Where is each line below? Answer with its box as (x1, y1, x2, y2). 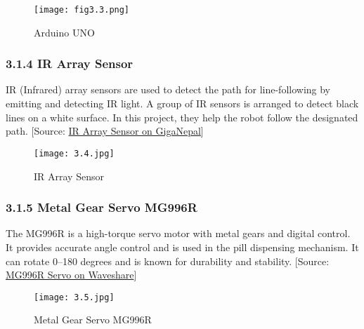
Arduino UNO (34, 25, 95, 39)
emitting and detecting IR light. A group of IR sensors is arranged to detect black (6, 96, 359, 111)
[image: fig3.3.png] (34, 5, 130, 15)
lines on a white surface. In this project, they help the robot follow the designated (6, 109, 358, 124)
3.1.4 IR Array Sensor (6, 55, 134, 72)
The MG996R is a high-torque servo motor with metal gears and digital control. (6, 226, 351, 241)
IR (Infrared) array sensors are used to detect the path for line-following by (6, 82, 330, 97)
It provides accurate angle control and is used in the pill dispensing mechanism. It (6, 239, 359, 254)
